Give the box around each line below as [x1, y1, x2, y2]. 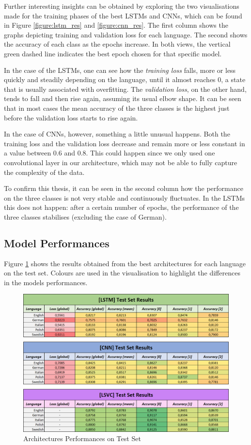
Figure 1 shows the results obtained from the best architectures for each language [4, 258, 246, 268]
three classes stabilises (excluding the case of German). [4, 211, 167, 222]
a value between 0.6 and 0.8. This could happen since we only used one [4, 148, 215, 158]
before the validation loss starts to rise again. [4, 112, 138, 122]
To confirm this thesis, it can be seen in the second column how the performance [4, 183, 243, 193]
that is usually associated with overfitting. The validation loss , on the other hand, [4, 84, 247, 94]
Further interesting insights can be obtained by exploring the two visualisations [4, 1, 239, 11]
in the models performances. [4, 277, 88, 287]
